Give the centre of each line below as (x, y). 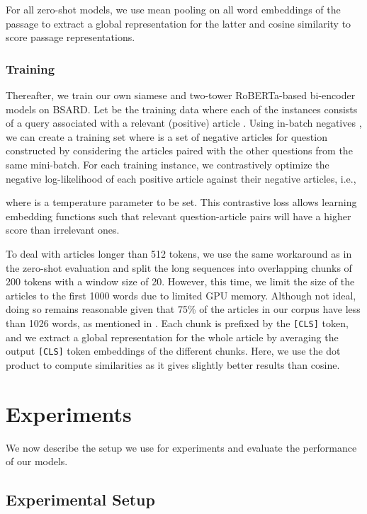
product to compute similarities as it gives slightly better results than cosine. (173, 364)
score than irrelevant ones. (63, 230)
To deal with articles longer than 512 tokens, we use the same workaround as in (179, 253)
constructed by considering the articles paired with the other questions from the (179, 150)
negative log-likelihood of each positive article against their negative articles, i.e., (181, 178)
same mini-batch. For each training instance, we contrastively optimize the (168, 164)
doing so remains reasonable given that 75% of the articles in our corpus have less (183, 309)
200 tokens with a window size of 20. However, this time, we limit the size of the (180, 281)
